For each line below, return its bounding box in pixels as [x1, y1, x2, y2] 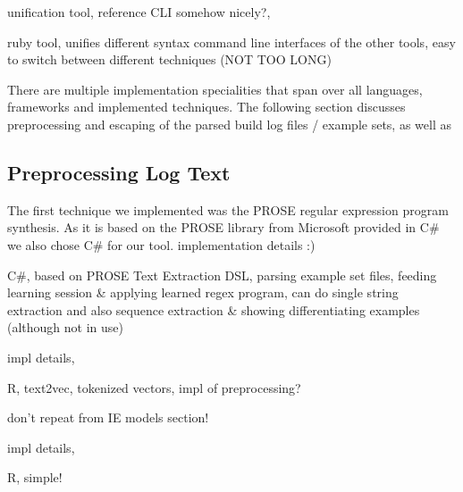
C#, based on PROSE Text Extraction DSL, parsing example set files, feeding [7, 265, 437, 284]
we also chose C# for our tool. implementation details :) [7, 235, 316, 254]
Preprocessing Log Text [7, 158, 231, 186]
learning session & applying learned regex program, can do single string [7, 283, 399, 302]
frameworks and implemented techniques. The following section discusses [7, 97, 406, 116]
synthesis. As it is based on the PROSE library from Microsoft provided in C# [7, 218, 440, 237]
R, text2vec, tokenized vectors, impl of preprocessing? [7, 378, 301, 396]
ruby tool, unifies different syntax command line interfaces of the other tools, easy [7, 32, 456, 51]
